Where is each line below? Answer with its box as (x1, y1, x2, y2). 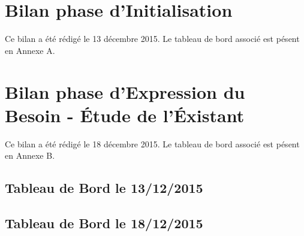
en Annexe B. (5, 149, 55, 162)
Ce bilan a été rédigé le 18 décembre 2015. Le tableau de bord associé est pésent (5, 137, 300, 150)
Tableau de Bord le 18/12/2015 (5, 213, 203, 232)
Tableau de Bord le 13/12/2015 (5, 178, 203, 197)
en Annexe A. (5, 44, 55, 56)
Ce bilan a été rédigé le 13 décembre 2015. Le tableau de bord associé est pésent (5, 32, 300, 45)
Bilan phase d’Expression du (5, 79, 245, 104)
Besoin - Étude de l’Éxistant (5, 102, 245, 127)
